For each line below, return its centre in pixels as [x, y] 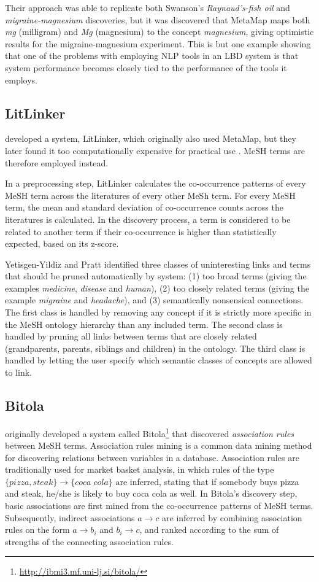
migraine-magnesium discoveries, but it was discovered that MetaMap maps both [158, 19]
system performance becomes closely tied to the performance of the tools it [146, 67]
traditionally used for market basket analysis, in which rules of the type [140, 469]
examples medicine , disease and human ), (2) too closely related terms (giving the [157, 288]
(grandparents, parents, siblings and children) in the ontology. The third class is [155, 348]
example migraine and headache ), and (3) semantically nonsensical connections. [154, 300]
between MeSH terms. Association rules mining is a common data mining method [159, 445]
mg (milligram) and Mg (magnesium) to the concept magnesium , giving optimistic [159, 32]
